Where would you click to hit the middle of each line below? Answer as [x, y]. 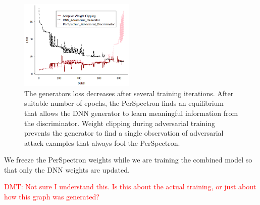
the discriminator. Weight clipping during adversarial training [120, 123]
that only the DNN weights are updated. [67, 169]
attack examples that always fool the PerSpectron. [102, 142]
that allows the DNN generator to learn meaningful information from [131, 113]
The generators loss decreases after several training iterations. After [129, 93]
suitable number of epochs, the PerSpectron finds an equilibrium [124, 103]
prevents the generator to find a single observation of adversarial [124, 133]
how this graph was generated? [52, 197]
